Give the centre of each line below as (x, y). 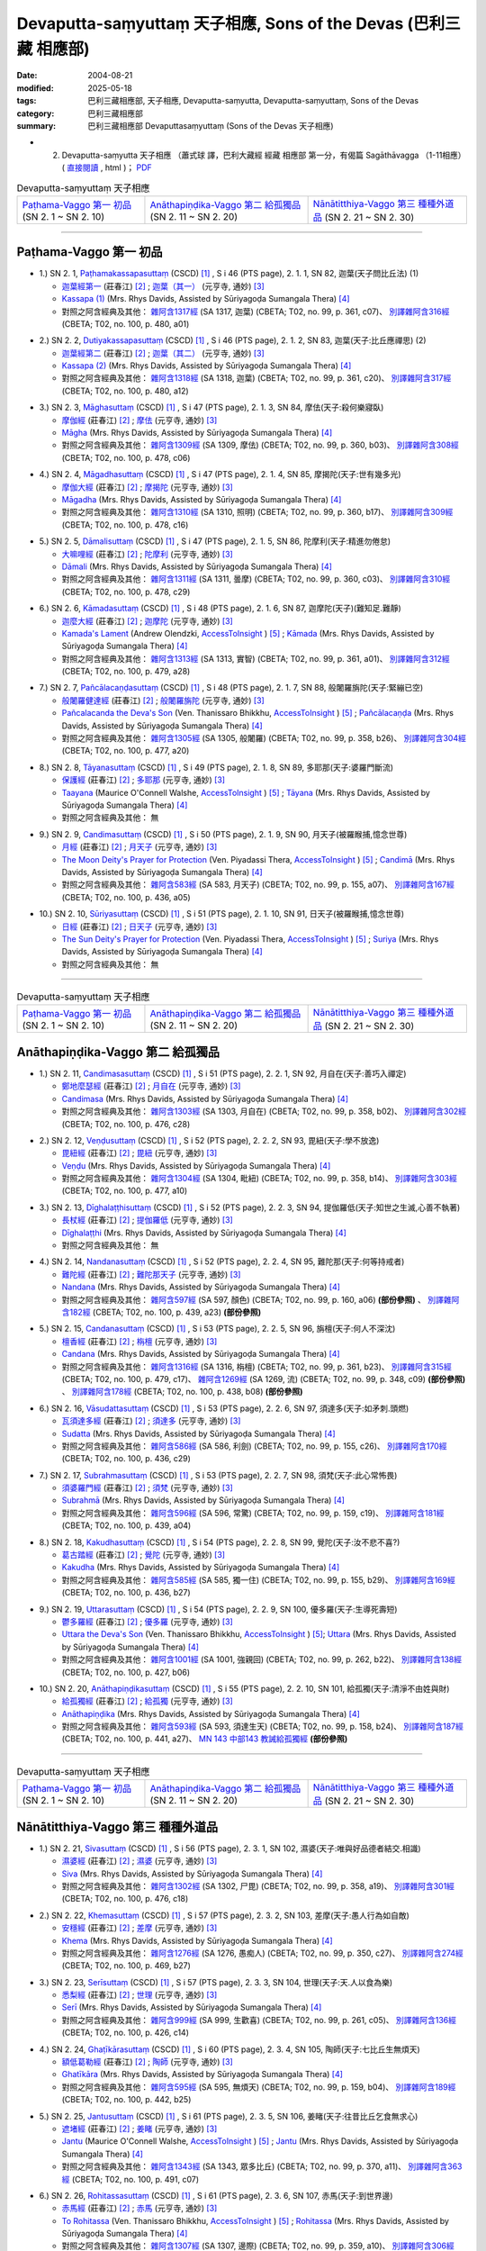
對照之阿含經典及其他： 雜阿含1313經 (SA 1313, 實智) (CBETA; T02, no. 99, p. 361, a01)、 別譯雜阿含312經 (256, 658)
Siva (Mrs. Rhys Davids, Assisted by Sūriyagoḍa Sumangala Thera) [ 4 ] (192, 1874)
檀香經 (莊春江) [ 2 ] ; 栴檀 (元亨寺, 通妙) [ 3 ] (139, 1341)
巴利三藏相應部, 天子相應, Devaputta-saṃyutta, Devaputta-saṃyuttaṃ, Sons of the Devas (253, 101)
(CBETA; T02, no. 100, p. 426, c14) (125, 2033)
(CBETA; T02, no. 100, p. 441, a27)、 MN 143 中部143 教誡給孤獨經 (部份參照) (205, 1739)
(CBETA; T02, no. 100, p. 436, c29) (126, 1459)
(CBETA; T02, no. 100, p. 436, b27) (126, 1593)
